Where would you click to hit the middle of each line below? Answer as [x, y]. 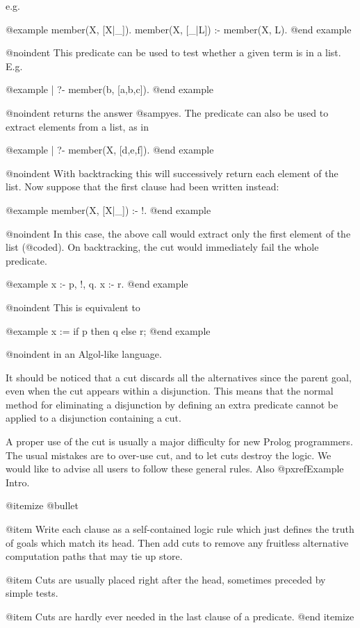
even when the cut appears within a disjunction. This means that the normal [170, 391]
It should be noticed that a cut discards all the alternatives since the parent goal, [179, 377]
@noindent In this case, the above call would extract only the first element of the [178, 233]
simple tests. [32, 593]
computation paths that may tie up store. [94, 556]
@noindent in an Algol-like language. [84, 354]
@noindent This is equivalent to [73, 307]
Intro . [18, 482]
